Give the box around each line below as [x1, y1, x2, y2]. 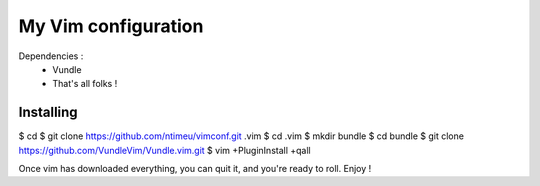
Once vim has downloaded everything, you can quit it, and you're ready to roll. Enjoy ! [18, 163, 372, 175]
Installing [18, 104, 79, 121]
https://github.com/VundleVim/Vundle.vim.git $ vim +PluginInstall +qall [18, 144, 311, 156]
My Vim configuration [18, 15, 204, 37]
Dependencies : [18, 50, 84, 62]
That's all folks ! [52, 78, 118, 90]
